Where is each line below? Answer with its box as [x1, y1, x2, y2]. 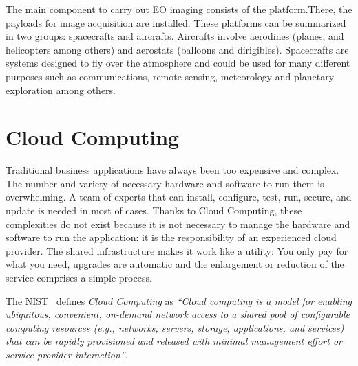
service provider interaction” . [6, 347, 128, 361]
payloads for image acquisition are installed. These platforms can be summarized [6, 15, 346, 30]
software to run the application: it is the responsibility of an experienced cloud [6, 230, 337, 244]
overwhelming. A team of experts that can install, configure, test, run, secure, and [6, 190, 352, 204]
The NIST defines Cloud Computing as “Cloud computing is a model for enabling [6, 293, 352, 308]
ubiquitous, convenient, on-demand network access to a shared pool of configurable [6, 307, 350, 321]
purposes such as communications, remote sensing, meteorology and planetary [6, 69, 335, 83]
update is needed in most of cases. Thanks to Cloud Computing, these [6, 203, 302, 218]
